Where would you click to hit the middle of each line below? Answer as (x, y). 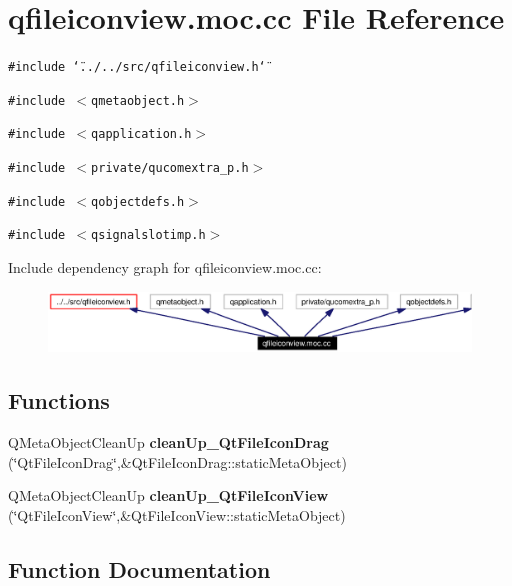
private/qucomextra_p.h (170, 168)
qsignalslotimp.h (148, 235)
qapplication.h (141, 134)
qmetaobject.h (138, 100)
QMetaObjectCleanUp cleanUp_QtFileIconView (168, 495)
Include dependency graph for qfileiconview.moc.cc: (165, 267)
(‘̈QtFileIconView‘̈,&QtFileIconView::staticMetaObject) (177, 514)
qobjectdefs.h (138, 201)
